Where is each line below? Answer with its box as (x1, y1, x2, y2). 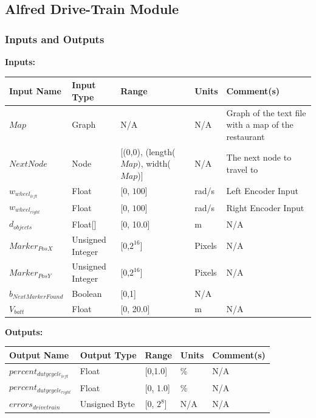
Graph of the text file (226, 106, 306, 119)
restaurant (226, 130, 265, 142)
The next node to (226, 151, 292, 164)
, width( (140, 157, 171, 170)
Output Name (9, 348, 69, 361)
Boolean (72, 287, 102, 299)
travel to (226, 162, 258, 175)
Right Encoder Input (226, 201, 304, 214)
